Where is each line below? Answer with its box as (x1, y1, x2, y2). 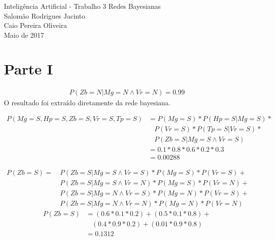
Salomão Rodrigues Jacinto (4, 10, 85, 21)
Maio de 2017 (4, 29, 44, 40)
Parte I (4, 58, 53, 78)
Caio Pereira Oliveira (4, 20, 67, 30)
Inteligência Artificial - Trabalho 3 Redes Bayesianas (4, 1, 161, 11)
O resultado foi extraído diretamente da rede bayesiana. (4, 97, 170, 107)
